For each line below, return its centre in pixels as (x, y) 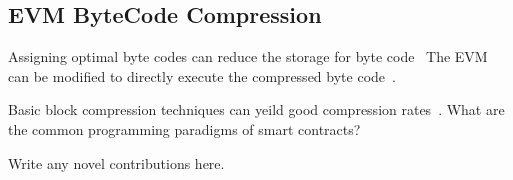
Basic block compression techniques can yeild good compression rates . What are (256, 109)
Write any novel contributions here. (116, 162)
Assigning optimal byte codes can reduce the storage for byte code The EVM (248, 56)
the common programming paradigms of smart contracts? (184, 128)
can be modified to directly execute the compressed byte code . (202, 75)
